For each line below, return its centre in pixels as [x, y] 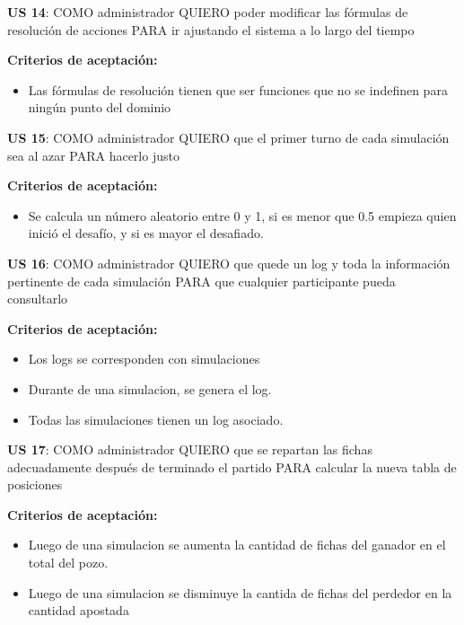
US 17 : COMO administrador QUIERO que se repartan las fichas [190, 449]
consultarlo [38, 299]
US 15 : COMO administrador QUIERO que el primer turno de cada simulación [228, 137]
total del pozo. [68, 563]
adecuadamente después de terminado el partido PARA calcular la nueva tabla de [232, 467]
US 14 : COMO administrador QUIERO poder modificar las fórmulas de [208, 12]
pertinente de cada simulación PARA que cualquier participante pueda [201, 281]
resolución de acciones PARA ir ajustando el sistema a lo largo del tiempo [211, 29]
